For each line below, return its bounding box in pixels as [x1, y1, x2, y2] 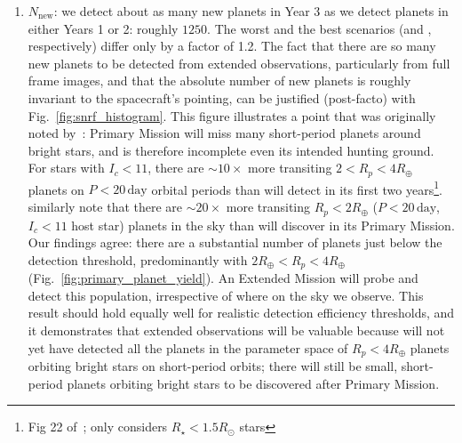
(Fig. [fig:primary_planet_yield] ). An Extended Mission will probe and [28, 269, 418, 287]
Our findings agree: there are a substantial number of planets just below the [28, 233, 442, 252]
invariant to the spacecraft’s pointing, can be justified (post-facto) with [28, 88, 416, 107]
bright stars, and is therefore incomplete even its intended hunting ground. [28, 141, 434, 159]
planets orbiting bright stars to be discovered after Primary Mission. [67, 374, 440, 392]
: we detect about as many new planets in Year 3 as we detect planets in [53, 2, 449, 20]
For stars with [28, 158, 105, 177]
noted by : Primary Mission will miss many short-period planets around [28, 124, 421, 142]
